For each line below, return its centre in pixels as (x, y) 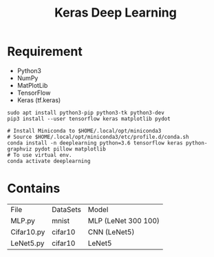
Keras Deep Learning (116, 13)
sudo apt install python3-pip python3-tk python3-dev (86, 113)
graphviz (20, 149)
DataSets (66, 209)
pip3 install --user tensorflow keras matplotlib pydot (89, 119)
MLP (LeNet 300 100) (124, 220)
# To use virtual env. (40, 155)
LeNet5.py (28, 243)
